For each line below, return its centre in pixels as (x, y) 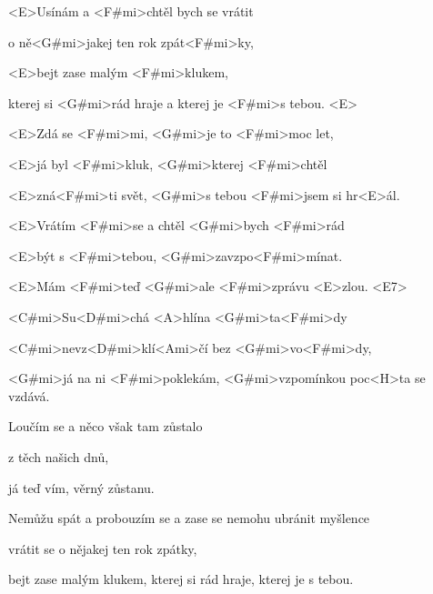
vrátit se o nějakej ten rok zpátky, (103, 548)
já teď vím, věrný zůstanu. (81, 487)
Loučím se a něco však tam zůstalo (106, 426)
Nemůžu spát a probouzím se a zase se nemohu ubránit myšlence (189, 518)
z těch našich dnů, (59, 456)
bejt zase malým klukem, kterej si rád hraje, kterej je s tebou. (181, 579)
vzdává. (29, 395)
